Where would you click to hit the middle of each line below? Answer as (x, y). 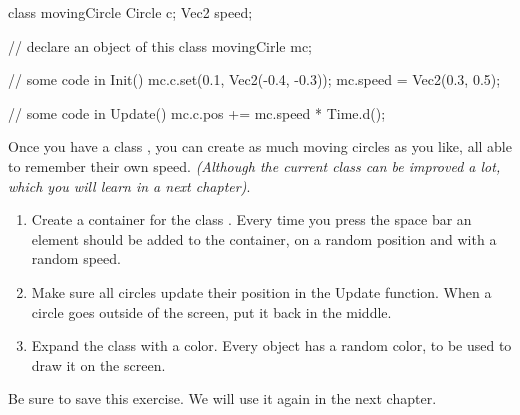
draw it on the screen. (98, 364)
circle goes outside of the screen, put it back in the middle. (211, 311)
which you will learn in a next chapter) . (129, 185)
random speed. (76, 258)
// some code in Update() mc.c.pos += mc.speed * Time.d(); (197, 112)
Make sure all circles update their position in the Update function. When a (261, 291)
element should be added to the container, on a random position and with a (264, 238)
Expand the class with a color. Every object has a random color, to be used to (271, 345)
